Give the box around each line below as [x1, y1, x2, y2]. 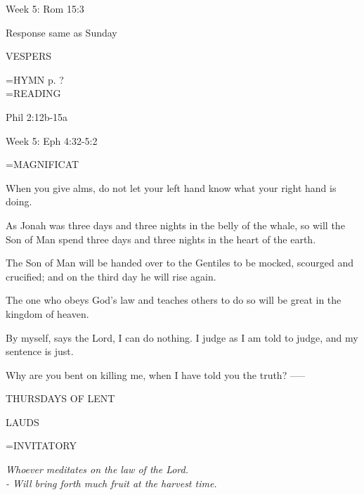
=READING [6, 86, 61, 101]
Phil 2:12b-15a [6, 109, 68, 124]
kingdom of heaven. [6, 306, 89, 321]
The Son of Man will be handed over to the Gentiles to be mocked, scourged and [6, 255, 353, 270]
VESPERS [6, 49, 51, 63]
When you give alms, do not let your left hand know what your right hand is [6, 180, 337, 195]
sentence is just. [6, 344, 74, 359]
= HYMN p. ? [6, 72, 64, 86]
